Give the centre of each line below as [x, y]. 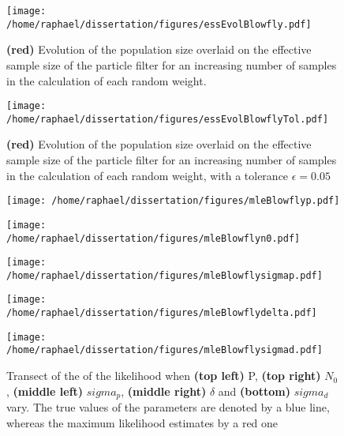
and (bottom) [254, 391]
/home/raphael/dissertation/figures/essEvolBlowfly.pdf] [159, 24]
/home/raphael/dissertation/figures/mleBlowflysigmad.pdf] [165, 350]
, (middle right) [164, 391]
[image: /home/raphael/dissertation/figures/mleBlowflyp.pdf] [173, 201]
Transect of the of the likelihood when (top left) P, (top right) [164, 376]
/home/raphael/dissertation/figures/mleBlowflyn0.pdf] [153, 238]
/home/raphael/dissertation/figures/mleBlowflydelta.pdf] [162, 313]
